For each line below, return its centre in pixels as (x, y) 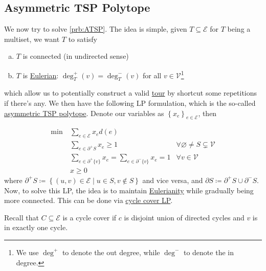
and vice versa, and (173, 180)
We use (27, 252)
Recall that (21, 217)
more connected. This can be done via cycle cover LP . (88, 200)
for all (152, 75)
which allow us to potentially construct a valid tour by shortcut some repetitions (131, 93)
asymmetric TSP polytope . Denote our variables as (84, 113)
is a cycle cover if (90, 217)
